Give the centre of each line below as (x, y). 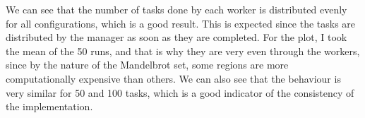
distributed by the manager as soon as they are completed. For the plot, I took (176, 37)
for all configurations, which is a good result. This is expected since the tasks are (181, 23)
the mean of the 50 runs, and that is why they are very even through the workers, (183, 51)
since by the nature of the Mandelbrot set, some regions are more (147, 65)
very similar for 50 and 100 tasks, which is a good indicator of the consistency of (180, 92)
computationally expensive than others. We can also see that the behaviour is (173, 78)
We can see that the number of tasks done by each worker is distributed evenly (176, 9)
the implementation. (49, 106)
